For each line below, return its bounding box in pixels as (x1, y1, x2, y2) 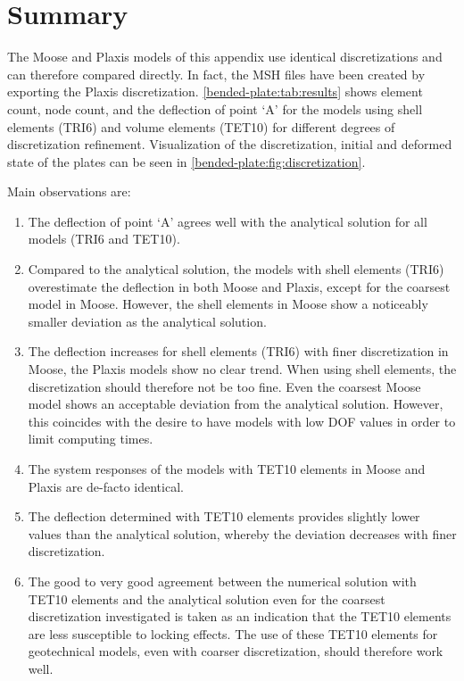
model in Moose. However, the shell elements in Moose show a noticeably (28, 295, 428, 313)
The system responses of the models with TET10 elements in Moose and (28, 460, 426, 478)
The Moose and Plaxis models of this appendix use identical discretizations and (7, 47, 443, 66)
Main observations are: (7, 182, 131, 201)
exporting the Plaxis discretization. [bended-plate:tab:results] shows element (7, 82, 423, 101)
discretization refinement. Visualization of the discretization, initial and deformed (7, 135, 452, 154)
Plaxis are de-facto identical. (28, 477, 184, 495)
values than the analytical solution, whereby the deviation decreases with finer (28, 524, 457, 543)
